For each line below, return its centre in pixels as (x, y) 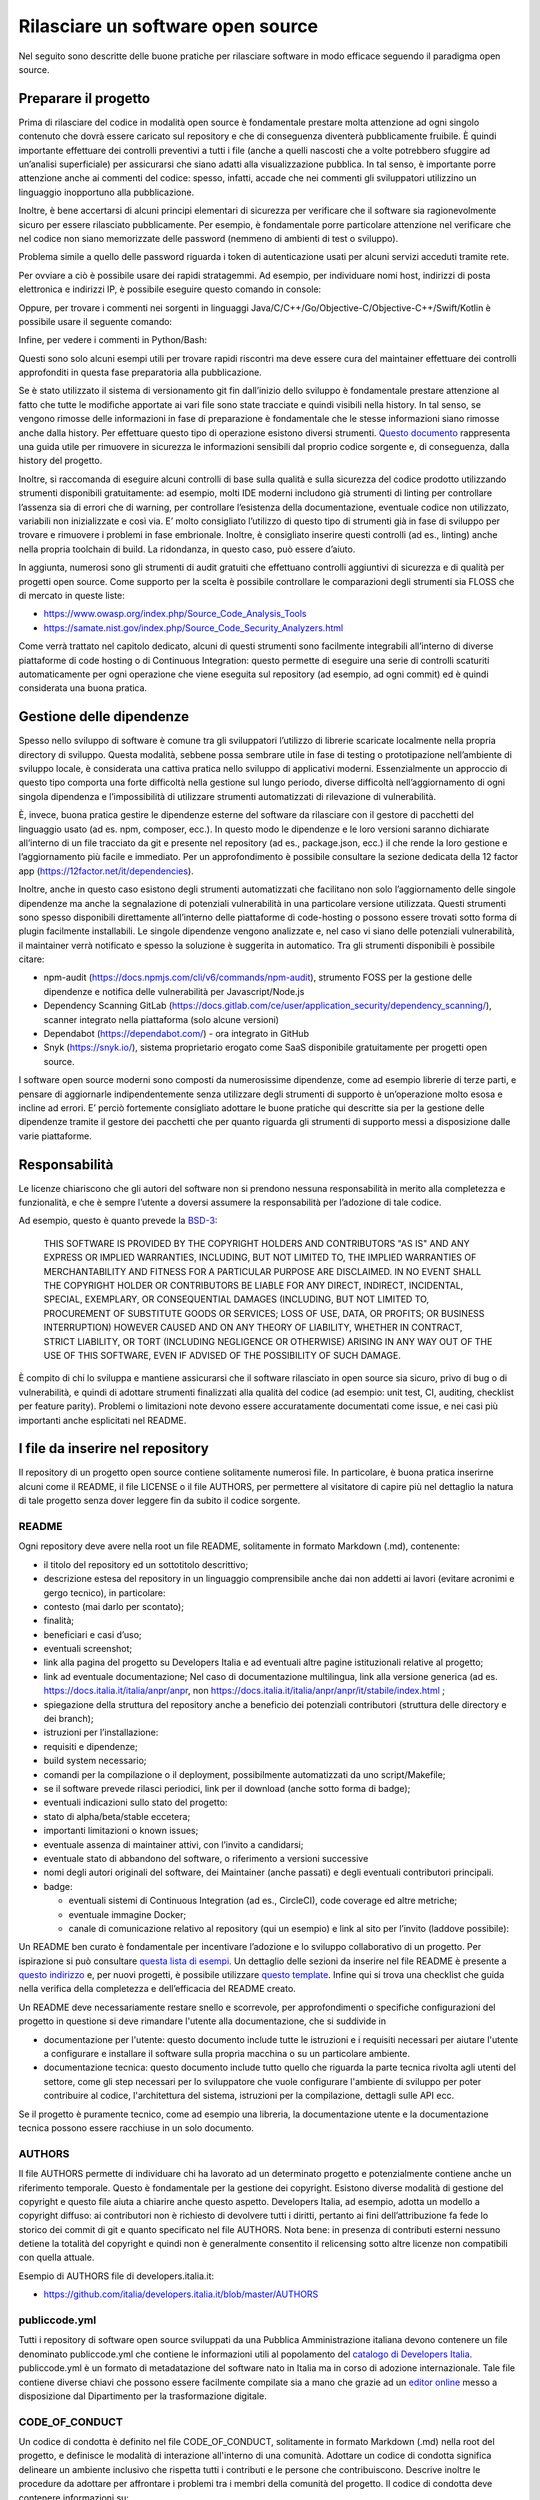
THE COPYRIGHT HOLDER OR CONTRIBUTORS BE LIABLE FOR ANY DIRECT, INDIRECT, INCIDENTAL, (253, 1285)
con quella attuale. (56, 2257)
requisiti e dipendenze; (91, 1746)
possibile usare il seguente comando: (95, 321)
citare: (31, 959)
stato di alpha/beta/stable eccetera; (117, 1816)
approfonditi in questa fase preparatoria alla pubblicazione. (140, 372)
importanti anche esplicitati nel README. (102, 1420)
